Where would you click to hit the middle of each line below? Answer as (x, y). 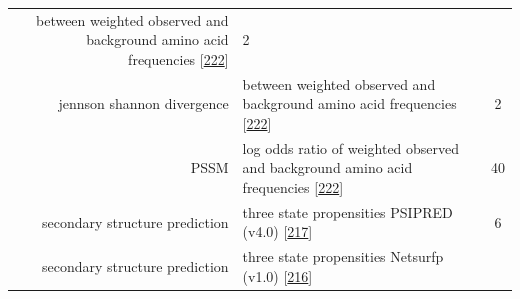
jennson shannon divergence (143, 103)
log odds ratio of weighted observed (351, 147)
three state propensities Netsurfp (343, 256)
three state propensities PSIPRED (347, 211)
